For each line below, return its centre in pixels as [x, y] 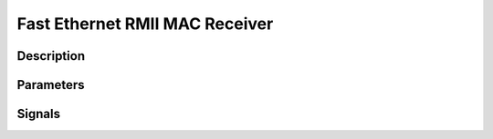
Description [51, 56]
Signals [39, 114]
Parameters [51, 85]
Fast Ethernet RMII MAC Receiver [145, 24]
